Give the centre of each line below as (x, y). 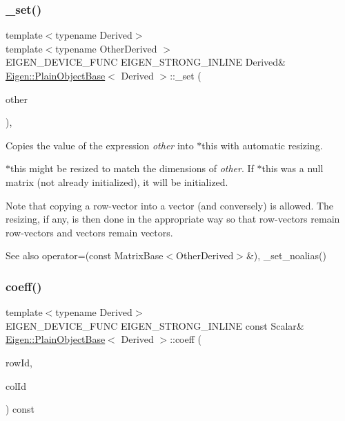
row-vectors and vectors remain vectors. (89, 232)
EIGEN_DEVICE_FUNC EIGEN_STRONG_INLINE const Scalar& (155, 325)
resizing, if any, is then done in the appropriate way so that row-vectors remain (173, 219)
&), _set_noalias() (286, 255)
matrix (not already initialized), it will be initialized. (117, 181)
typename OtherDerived (106, 48)
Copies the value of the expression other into (100, 145)
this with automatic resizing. (262, 145)
